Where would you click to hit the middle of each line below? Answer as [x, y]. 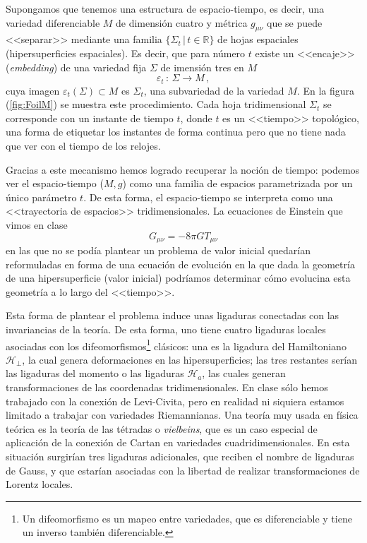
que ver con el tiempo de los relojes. [83, 145]
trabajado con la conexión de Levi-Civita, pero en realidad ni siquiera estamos [175, 401]
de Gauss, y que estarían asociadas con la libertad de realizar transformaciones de [183, 470]
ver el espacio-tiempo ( [55, 183]
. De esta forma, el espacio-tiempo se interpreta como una [208, 197]
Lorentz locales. [40, 484]
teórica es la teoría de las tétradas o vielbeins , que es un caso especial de [162, 428]
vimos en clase [37, 224]
